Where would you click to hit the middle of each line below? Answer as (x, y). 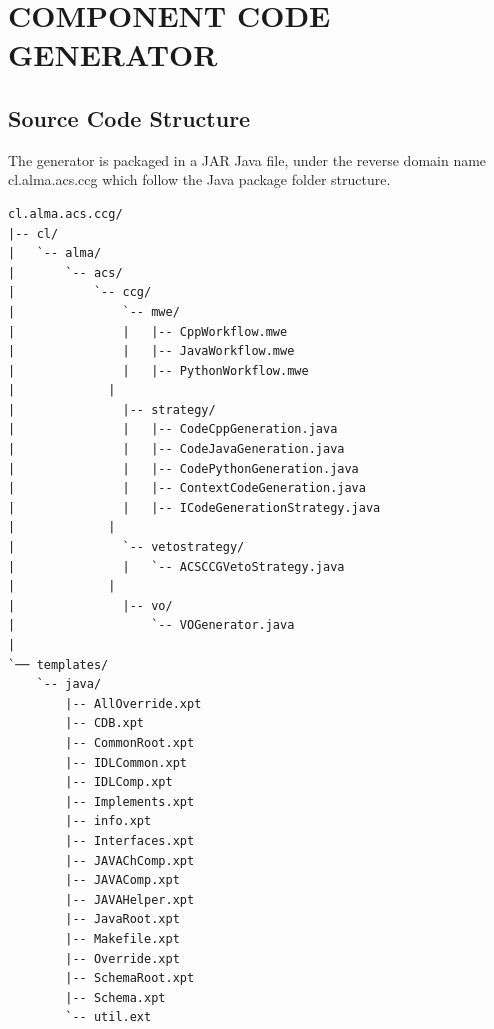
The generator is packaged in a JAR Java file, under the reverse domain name (247, 159)
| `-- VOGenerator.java (151, 625)
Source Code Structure (129, 117)
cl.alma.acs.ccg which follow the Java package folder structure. (199, 179)
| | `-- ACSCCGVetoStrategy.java (176, 566)
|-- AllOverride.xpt (133, 703)
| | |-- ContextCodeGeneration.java (187, 488)
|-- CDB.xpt (105, 723)
